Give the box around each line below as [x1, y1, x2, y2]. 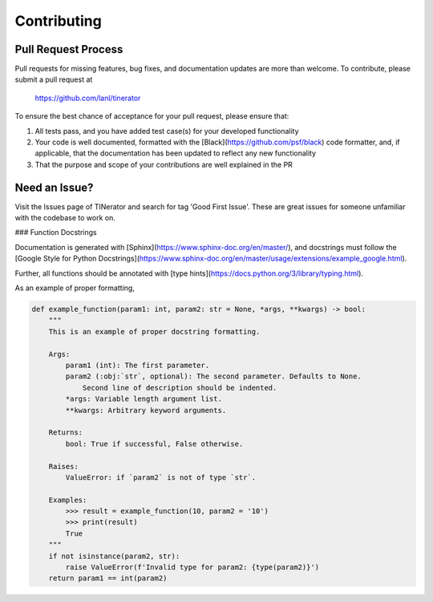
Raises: [48, 462, 79, 471]
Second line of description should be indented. [82, 383, 277, 392]
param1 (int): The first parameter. [65, 361, 210, 370]
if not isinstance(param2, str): [48, 551, 180, 560]
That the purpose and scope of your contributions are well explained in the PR [34, 160, 293, 169]
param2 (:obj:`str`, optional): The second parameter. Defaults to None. [65, 372, 362, 381]
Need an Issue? [14, 180, 94, 194]
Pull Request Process [14, 42, 123, 56]
